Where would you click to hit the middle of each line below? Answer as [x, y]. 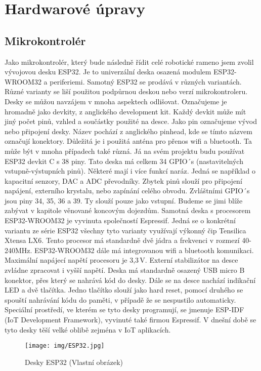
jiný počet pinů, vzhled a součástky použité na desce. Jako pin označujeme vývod [131, 121]
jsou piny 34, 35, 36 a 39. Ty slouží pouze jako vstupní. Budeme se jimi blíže [124, 200]
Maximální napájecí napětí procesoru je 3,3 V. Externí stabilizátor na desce [121, 260]
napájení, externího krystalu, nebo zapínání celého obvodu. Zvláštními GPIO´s [127, 191]
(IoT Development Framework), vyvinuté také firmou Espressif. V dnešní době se [130, 320]
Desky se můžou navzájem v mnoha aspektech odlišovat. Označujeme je [116, 101]
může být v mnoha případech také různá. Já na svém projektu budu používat [125, 151]
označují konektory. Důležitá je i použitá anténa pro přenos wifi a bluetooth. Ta [128, 141]
